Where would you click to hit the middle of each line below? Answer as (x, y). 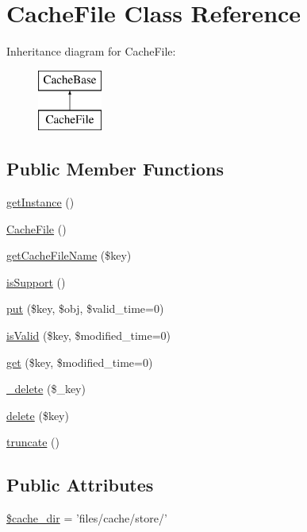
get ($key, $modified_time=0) (80, 362)
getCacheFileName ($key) (69, 255)
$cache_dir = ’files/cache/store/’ (87, 518)
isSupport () (36, 281)
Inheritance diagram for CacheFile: (91, 51)
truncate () (33, 442)
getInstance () (40, 202)
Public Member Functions (115, 169)
